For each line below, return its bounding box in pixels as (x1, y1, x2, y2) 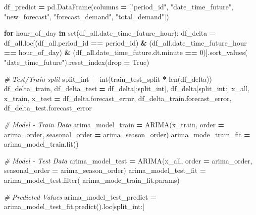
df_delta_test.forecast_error (4, 103, 92, 113)
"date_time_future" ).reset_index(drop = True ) (4, 56, 150, 67)
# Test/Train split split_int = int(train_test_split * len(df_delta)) (4, 73, 212, 84)
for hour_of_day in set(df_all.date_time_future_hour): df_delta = (4, 28, 216, 38)
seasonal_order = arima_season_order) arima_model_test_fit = (4, 165, 206, 175)
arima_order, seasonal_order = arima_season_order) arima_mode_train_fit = (4, 129, 251, 139)
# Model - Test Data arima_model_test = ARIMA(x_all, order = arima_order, (4, 155, 253, 165)
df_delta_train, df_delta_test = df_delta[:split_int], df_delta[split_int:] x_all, (4, 83, 250, 94)
